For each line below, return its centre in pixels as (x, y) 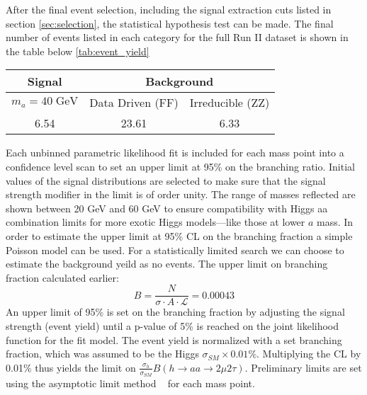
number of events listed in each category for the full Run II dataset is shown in (177, 37)
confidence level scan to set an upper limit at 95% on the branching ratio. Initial (180, 166)
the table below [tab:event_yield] (78, 51)
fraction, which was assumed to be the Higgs (102, 354)
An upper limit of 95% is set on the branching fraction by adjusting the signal (175, 312)
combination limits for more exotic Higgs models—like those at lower (156, 222)
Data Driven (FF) (134, 103)
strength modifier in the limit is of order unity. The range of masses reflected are (181, 194)
